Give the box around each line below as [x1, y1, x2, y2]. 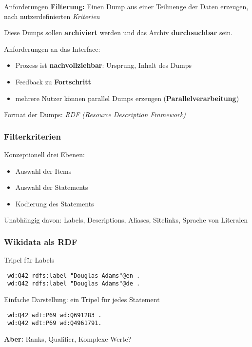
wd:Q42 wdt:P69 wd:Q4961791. [7, 320, 102, 327]
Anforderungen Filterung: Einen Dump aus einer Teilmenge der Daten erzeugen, [4, 1, 249, 11]
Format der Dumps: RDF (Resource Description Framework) [4, 109, 186, 120]
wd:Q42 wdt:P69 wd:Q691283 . [7, 311, 102, 319]
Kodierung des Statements [15, 198, 94, 208]
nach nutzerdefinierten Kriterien [4, 11, 100, 21]
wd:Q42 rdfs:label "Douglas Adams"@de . [7, 280, 140, 287]
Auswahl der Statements [15, 182, 88, 192]
